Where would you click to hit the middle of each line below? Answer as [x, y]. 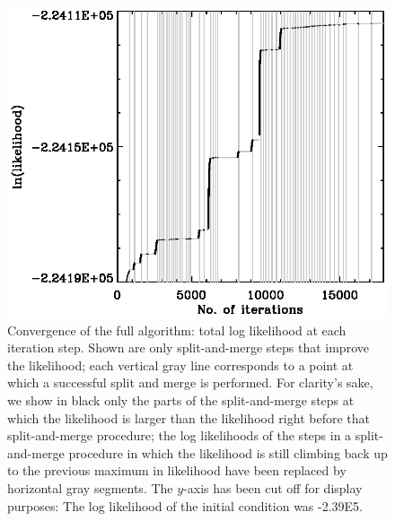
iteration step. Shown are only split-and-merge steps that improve [188, 347]
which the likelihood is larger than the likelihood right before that [189, 417]
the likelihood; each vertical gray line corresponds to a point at [180, 365]
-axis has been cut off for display [273, 487]
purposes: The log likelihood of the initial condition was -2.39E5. [185, 505]
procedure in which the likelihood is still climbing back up [228, 452]
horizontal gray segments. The [90, 487]
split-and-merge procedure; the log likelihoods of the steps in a [180, 435]
